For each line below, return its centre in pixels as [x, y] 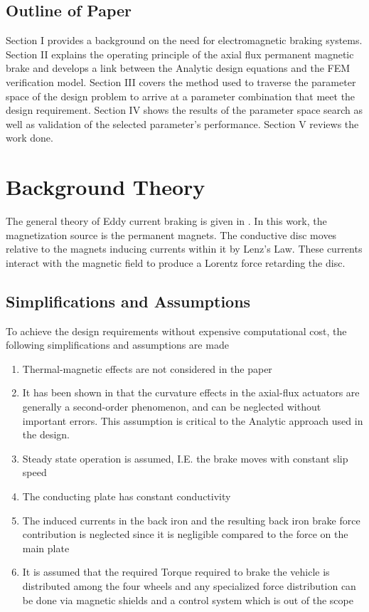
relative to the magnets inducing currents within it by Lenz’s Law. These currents [184, 249]
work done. [30, 138]
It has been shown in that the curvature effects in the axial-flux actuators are [191, 392]
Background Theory [106, 187]
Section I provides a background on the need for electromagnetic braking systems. [184, 40]
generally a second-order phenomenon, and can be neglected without [172, 407]
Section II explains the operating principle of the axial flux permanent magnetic [180, 54]
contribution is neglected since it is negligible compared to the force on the [185, 534]
